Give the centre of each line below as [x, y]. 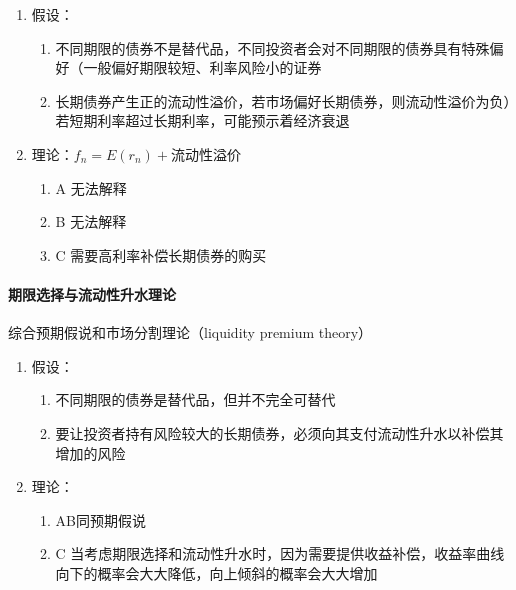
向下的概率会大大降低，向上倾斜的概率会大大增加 [216, 572]
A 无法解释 [91, 187]
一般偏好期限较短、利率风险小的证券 [202, 67]
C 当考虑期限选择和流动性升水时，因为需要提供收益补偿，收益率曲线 [280, 553]
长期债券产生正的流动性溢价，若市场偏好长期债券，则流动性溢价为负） [283, 100]
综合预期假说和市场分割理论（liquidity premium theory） [190, 332]
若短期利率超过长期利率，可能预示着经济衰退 [202, 120]
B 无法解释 [91, 221]
